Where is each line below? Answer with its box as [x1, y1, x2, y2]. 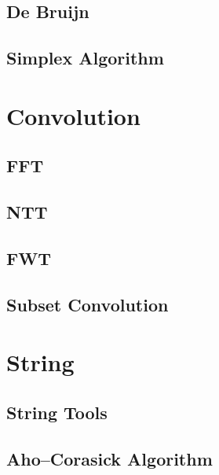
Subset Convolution [6, 292, 169, 316]
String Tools [6, 400, 108, 424]
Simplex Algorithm [6, 46, 164, 70]
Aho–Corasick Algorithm [6, 446, 213, 470]
